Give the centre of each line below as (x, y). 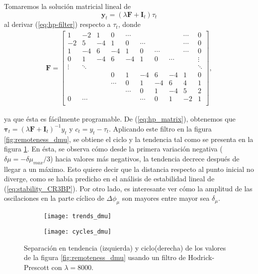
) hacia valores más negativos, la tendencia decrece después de (145, 158)
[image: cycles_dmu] (78, 231)
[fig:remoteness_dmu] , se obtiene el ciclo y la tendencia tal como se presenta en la (129, 139)
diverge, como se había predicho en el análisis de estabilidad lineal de (109, 179)
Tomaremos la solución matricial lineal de (67, 6)
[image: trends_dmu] (78, 216)
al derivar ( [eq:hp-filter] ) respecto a (57, 24)
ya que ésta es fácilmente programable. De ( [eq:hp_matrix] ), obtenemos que (120, 119)
